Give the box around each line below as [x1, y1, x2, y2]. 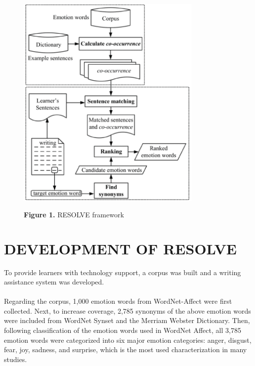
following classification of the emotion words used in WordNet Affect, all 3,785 [4, 325, 241, 335]
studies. [4, 354, 27, 364]
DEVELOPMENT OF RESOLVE [4, 238, 237, 258]
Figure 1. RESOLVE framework [24, 209, 124, 219]
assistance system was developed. [4, 277, 104, 287]
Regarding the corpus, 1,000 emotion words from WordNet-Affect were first [4, 296, 232, 306]
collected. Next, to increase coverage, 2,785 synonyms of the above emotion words [4, 305, 251, 316]
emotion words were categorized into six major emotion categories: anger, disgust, [4, 334, 252, 345]
